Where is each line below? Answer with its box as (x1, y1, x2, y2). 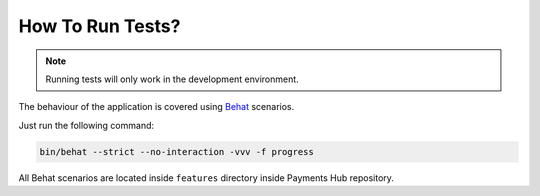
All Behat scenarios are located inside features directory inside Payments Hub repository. (18, 171, 395, 184)
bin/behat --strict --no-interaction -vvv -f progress (39, 146, 314, 157)
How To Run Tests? (18, 15, 181, 37)
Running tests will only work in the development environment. (45, 73, 299, 85)
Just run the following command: (18, 119, 155, 131)
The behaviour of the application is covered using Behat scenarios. (18, 101, 295, 113)
